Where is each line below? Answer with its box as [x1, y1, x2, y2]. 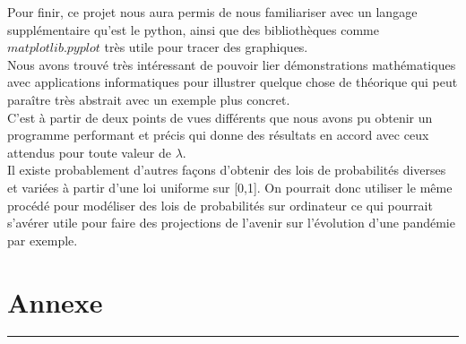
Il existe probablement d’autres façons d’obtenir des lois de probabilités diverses [7, 160, 446, 179]
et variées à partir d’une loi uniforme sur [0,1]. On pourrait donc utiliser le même [7, 177, 453, 196]
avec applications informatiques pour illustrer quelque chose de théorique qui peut [7, 73, 458, 91]
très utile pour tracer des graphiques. [104, 38, 308, 56]
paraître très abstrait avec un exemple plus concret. [7, 90, 290, 108]
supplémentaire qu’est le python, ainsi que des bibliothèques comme [7, 20, 379, 39]
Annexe [7, 283, 103, 320]
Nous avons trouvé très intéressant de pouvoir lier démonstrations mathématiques [7, 55, 456, 73]
